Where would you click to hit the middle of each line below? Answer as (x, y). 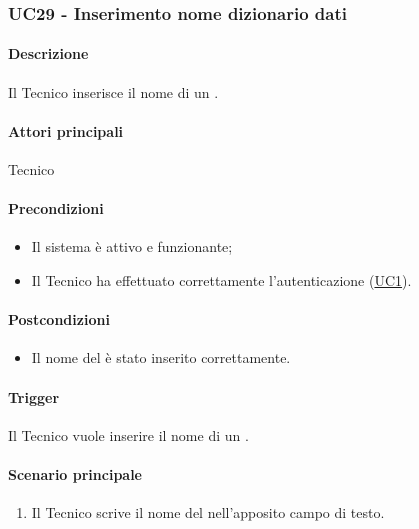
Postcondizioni (59, 319)
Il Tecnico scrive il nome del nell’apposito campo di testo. (208, 512)
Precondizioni (56, 208)
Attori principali (66, 130)
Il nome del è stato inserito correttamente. (161, 357)
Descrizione (48, 53)
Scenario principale (75, 473)
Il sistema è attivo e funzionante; (132, 246)
